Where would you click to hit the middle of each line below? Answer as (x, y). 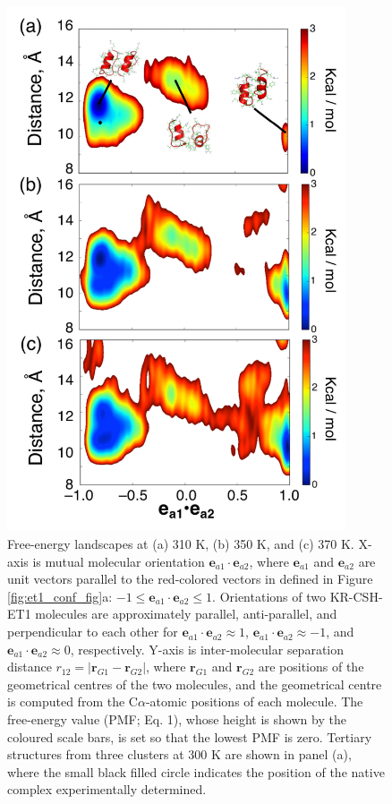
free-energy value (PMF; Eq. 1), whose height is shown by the (177, 719)
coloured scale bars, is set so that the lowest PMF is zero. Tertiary (190, 736)
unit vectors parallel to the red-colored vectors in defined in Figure (190, 579)
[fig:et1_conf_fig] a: (60, 596)
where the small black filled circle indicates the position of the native (196, 771)
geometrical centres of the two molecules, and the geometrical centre (195, 684)
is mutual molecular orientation (119, 561)
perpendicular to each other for (93, 632)
